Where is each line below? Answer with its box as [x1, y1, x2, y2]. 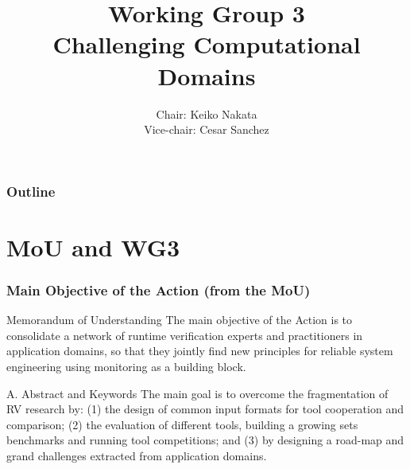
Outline [6, 181, 56, 201]
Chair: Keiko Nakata [156, 105, 257, 122]
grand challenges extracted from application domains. [6, 447, 267, 463]
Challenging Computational [52, 28, 361, 61]
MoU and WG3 [6, 230, 180, 263]
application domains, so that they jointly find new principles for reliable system [6, 342, 393, 359]
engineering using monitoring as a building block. [6, 358, 246, 374]
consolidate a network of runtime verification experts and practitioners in [6, 326, 363, 343]
